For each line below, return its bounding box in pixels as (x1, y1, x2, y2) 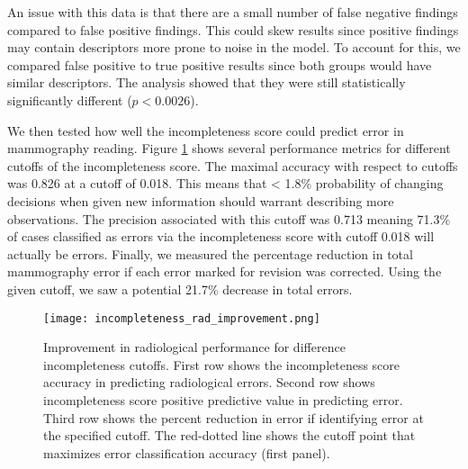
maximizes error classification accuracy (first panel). (43, 443, 330, 462)
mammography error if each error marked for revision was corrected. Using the (7, 262, 442, 281)
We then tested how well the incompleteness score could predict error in (7, 121, 404, 140)
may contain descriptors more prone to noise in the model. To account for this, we (7, 38, 461, 57)
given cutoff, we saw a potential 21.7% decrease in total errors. (7, 279, 353, 298)
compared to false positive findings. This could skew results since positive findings (7, 20, 459, 39)
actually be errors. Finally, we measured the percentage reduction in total (7, 244, 413, 263)
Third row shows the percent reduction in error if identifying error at (43, 408, 424, 427)
